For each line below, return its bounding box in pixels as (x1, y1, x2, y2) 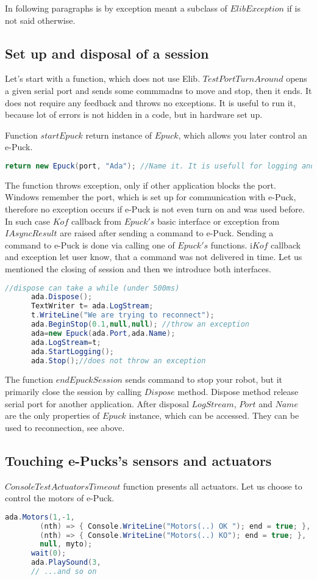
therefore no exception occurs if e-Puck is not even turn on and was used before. (5, 203, 305, 216)
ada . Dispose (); (30, 292, 93, 302)
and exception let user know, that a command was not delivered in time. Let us (5, 250, 302, 263)
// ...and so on (30, 567, 97, 576)
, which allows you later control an (178, 128, 307, 141)
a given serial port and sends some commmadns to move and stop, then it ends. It (5, 84, 312, 96)
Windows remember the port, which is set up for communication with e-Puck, (5, 190, 296, 203)
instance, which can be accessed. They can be (129, 409, 299, 422)
